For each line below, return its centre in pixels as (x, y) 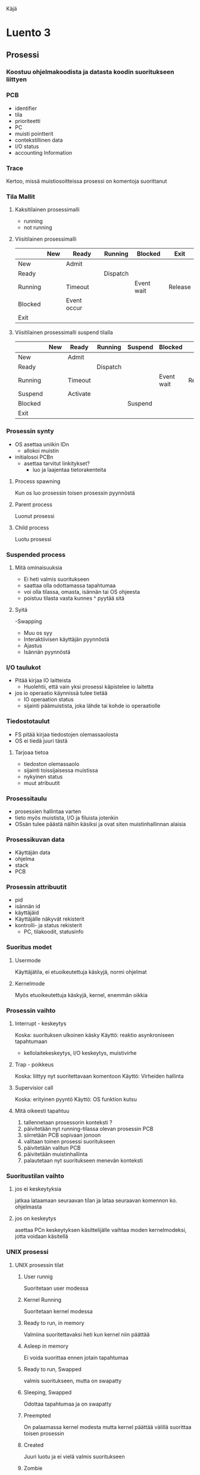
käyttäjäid (27, 913)
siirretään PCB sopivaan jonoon (62, 1135)
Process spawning (37, 481)
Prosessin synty (30, 431)
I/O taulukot (24, 667)
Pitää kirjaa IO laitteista (43, 680)
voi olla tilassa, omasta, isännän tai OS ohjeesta (82, 591)
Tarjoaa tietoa (32, 752)
